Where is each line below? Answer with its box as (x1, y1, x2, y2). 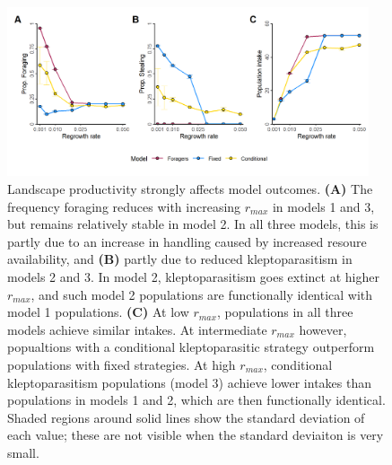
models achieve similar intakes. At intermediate (7, 320, 267, 338)
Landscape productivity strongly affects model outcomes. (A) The (7, 180, 373, 197)
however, (299, 320, 347, 338)
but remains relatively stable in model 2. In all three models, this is (7, 215, 379, 233)
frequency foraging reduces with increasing (7, 197, 241, 215)
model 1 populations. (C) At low (7, 303, 189, 321)
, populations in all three (216, 303, 353, 321)
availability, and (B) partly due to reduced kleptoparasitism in (7, 250, 353, 268)
